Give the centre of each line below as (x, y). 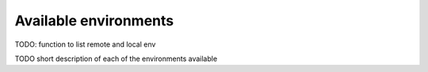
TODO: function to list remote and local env (85, 44)
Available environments (94, 21)
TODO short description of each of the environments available (116, 59)
